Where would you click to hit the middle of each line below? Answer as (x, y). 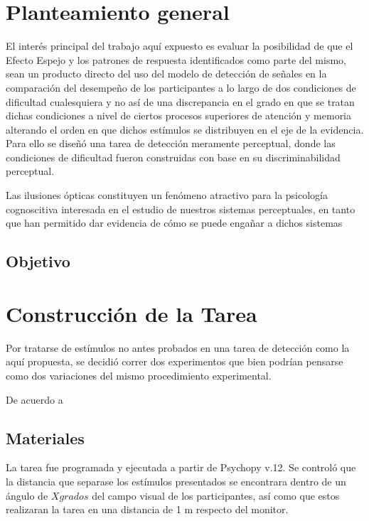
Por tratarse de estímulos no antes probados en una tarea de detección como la (178, 347)
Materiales (45, 437)
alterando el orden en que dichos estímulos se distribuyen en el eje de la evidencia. (185, 129)
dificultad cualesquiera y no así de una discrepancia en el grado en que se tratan (180, 101)
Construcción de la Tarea (132, 313)
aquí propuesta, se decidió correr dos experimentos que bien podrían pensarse (175, 361)
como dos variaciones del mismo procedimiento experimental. (139, 375)
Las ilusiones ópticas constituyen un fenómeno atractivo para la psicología (167, 195)
